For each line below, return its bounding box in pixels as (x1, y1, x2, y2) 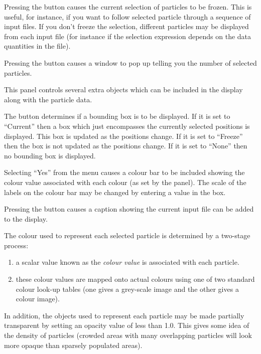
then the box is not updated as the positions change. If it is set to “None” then (4, 140, 247, 151)
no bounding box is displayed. (4, 150, 96, 160)
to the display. (4, 213, 48, 224)
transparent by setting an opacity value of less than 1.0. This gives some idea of (4, 320, 249, 330)
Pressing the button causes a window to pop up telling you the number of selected (4, 57, 257, 68)
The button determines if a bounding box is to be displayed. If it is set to (4, 111, 230, 121)
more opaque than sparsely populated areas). (4, 339, 143, 350)
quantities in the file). (4, 41, 71, 51)
